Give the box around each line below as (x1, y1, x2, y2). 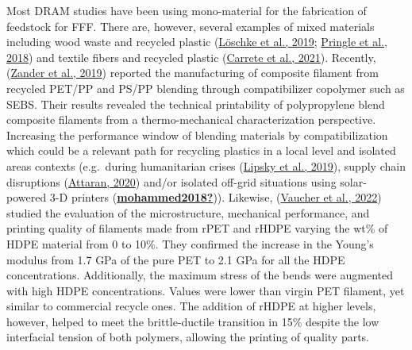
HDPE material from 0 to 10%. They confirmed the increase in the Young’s (6, 235, 374, 252)
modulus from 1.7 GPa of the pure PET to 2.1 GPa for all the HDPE (6, 251, 345, 267)
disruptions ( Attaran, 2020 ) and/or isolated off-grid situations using (6, 173, 337, 190)
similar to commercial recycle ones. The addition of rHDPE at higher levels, (6, 298, 376, 314)
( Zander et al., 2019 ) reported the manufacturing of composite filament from (6, 64, 379, 81)
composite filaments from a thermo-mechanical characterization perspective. (6, 111, 376, 128)
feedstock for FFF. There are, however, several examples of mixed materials (6, 17, 375, 34)
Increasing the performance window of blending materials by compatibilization (6, 126, 388, 143)
